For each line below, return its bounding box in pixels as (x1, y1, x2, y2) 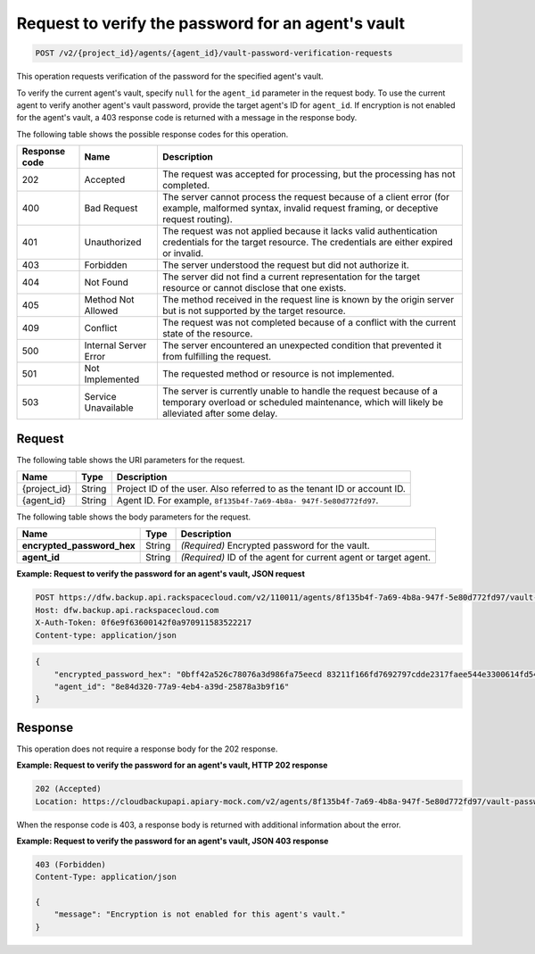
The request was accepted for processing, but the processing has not (161, 168, 456, 180)
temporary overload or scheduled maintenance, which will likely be (161, 396, 443, 409)
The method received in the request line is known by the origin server (161, 294, 455, 306)
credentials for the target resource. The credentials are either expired (161, 236, 454, 249)
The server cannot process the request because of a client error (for (161, 191, 450, 203)
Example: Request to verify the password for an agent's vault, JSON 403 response (16, 835, 329, 846)
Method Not (84, 294, 135, 306)
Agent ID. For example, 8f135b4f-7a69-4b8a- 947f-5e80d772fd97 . (116, 494, 379, 506)
